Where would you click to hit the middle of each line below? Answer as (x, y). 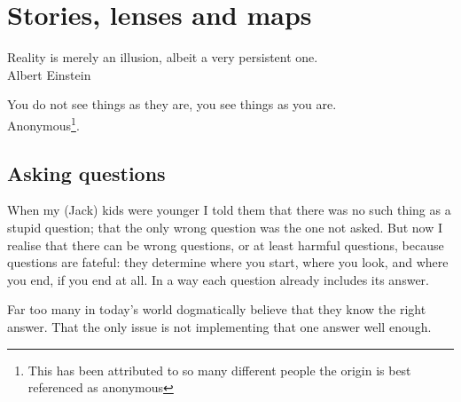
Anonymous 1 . (43, 123)
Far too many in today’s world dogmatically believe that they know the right (217, 309)
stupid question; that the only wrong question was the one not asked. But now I (225, 227)
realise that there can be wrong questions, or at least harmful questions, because (226, 244)
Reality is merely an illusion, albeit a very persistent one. (163, 57)
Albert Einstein (49, 74)
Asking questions (86, 173)
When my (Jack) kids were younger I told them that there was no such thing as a (229, 210)
